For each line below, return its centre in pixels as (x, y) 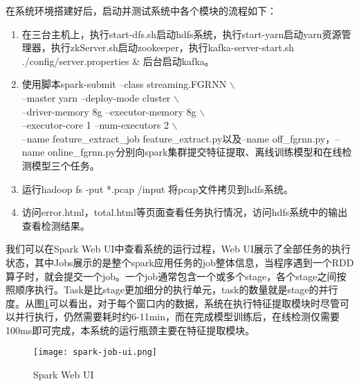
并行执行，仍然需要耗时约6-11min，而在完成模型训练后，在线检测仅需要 (177, 316)
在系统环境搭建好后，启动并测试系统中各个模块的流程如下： (141, 10)
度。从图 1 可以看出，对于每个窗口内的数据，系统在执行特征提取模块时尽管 (173, 303)
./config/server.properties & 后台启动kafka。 (118, 61)
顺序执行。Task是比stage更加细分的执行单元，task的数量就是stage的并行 (176, 289)
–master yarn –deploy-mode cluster (96, 97)
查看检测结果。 (56, 225)
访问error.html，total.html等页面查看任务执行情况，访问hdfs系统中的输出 (185, 212)
